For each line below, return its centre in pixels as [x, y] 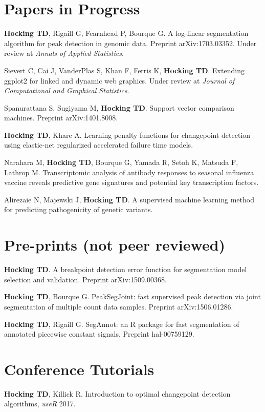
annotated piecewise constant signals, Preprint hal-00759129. [99, 334]
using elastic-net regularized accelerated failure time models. [99, 145]
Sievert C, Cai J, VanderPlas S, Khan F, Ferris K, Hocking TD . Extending [124, 70]
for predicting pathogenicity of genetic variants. [79, 209]
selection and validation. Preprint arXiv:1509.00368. [85, 279]
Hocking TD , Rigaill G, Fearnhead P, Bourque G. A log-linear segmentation [126, 33]
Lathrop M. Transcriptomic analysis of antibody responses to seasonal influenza [129, 172]
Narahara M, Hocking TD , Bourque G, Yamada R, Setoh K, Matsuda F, [121, 162]
